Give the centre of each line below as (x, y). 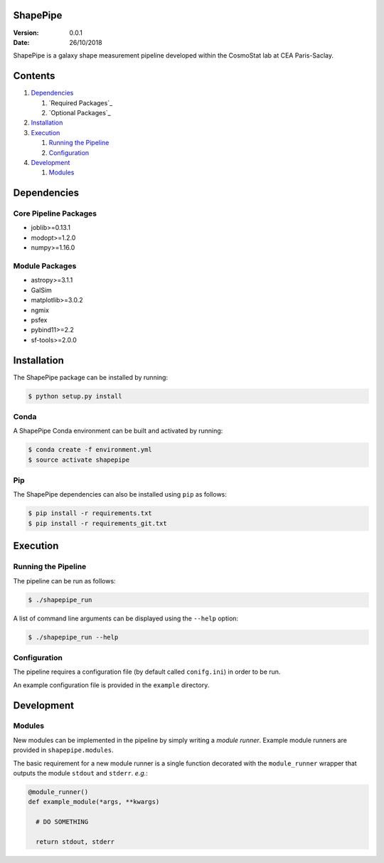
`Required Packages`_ (81, 102)
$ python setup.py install (75, 396)
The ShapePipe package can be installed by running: (91, 377)
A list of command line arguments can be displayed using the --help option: (126, 618)
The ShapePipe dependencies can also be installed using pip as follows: (120, 494)
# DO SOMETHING (62, 822)
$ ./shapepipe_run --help (73, 637)
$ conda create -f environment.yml (90, 450)
